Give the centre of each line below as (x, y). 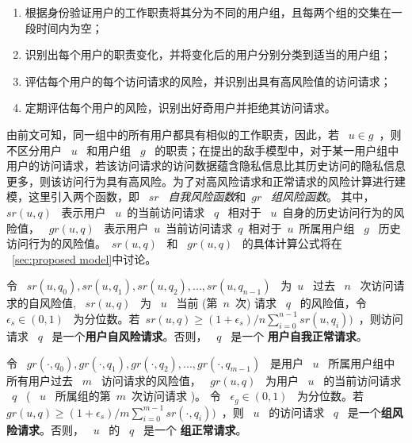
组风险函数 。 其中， (322, 196)
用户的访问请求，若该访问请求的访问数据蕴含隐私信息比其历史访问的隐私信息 (206, 166)
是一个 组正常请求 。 (195, 429)
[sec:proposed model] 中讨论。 (84, 258)
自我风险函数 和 (207, 196)
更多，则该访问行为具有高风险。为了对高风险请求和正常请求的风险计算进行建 (206, 181)
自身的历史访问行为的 (338, 212)
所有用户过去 (40, 380)
